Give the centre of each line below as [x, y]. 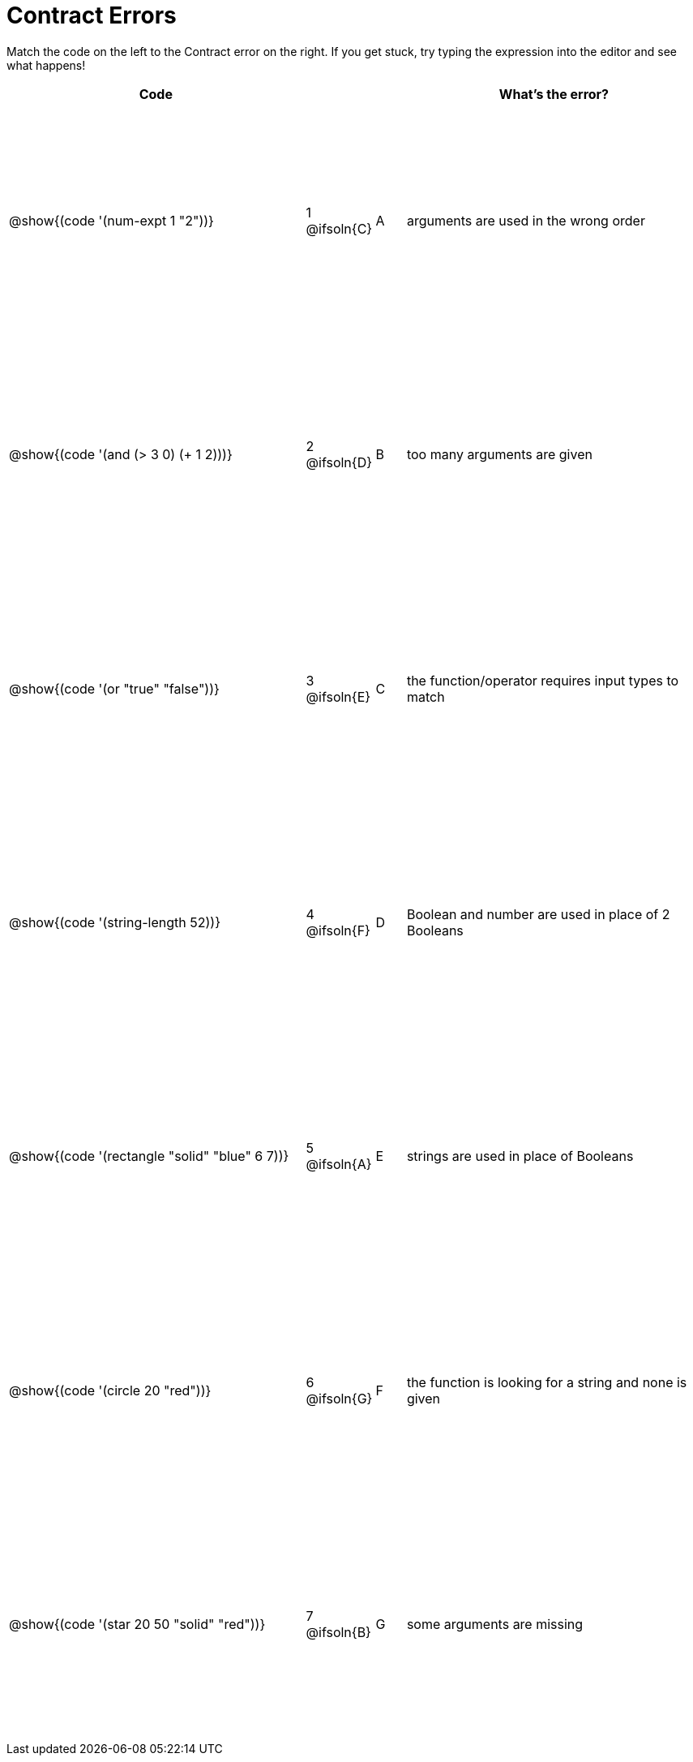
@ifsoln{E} [338, 696]
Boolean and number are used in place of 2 [538, 914]
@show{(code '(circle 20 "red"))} [110, 1390]
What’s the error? [554, 94]
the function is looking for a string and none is [547, 1382]
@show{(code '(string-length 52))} [115, 922]
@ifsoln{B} [338, 1632]
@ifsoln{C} [339, 228]
